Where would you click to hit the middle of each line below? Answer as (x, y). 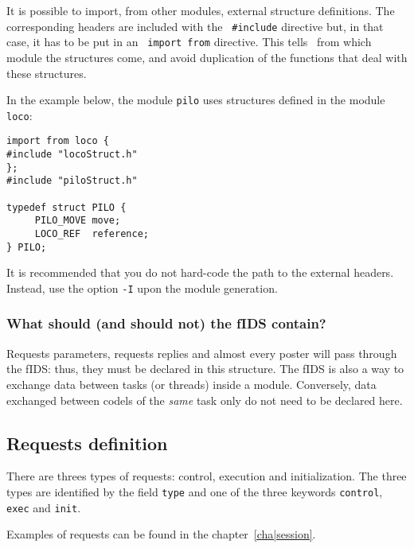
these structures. (47, 73)
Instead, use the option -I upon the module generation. (142, 288)
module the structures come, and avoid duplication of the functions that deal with (207, 57)
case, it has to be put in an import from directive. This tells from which (189, 42)
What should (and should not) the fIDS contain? (166, 323)
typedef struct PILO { (66, 207)
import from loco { (58, 141)
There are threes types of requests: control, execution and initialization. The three (207, 476)
